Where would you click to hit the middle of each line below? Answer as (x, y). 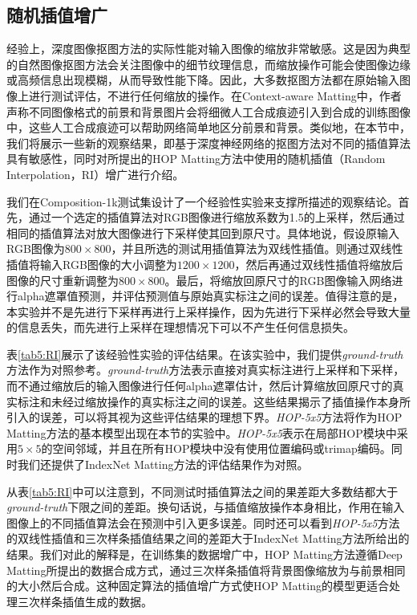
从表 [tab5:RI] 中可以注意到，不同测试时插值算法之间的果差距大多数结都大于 (202, 491)
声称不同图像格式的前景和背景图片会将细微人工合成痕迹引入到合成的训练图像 (208, 111)
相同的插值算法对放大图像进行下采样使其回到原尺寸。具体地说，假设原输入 (203, 232)
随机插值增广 (57, 15)
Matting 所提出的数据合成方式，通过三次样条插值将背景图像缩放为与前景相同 (206, 570)
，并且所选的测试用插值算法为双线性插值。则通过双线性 (257, 248)
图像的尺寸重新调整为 (63, 280)
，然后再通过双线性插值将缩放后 (319, 264)
